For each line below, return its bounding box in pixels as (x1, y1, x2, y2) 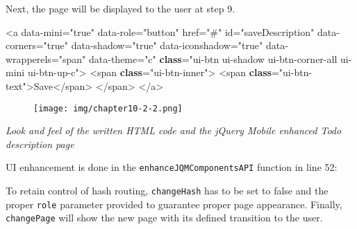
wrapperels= (6, 51, 59, 66)
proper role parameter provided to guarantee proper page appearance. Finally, (6, 196, 342, 211)
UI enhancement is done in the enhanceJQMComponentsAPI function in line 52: (6, 160, 338, 174)
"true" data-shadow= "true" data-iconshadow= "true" (43, 38, 263, 53)
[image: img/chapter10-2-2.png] (33, 103, 183, 113)
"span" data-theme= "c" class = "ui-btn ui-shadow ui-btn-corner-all (58, 51, 338, 66)
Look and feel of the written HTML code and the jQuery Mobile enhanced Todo (6, 123, 342, 138)
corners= (6, 38, 44, 53)
